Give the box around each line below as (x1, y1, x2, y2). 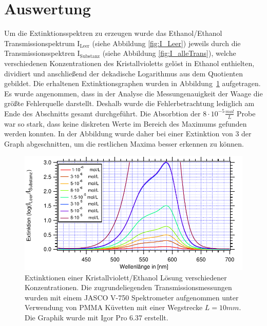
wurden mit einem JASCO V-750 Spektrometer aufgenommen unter (25, 292, 239, 302)
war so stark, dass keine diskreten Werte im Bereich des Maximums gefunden (4, 118, 247, 129)
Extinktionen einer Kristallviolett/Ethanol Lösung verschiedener (25, 272, 227, 282)
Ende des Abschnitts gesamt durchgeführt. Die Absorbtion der (4, 108, 201, 118)
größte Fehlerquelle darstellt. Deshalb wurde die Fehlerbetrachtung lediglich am (4, 98, 255, 109)
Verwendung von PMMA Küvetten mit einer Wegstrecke (25, 302, 203, 313)
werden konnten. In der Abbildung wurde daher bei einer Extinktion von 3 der (4, 128, 252, 139)
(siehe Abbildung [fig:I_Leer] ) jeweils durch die (92, 37, 241, 48)
